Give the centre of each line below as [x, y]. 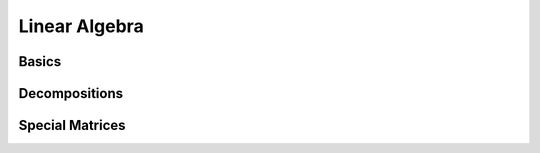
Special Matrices [72, 125]
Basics [40, 61]
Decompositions [71, 93]
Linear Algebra [81, 26]
